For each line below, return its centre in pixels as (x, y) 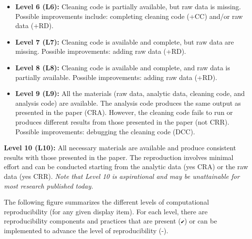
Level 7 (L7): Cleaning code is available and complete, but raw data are (125, 41)
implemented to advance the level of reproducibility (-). (86, 230)
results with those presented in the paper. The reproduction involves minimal (119, 157)
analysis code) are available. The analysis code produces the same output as (128, 103)
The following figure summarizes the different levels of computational (107, 202)
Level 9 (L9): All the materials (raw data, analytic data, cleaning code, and (130, 93)
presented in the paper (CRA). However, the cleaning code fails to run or (124, 112)
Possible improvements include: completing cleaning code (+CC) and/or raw (129, 16)
